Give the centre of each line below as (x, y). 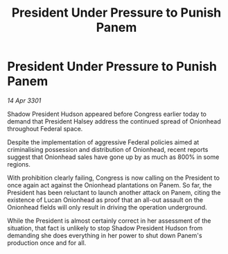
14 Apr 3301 (24, 100)
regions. (19, 164)
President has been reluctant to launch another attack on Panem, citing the (114, 192)
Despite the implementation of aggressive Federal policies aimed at (103, 142)
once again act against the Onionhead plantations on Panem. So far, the (110, 185)
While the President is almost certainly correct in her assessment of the (109, 221)
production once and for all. (47, 243)
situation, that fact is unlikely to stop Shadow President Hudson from (105, 228)
